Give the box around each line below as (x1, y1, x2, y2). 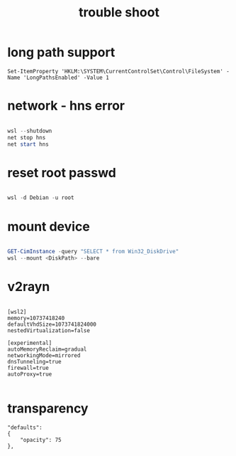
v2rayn (7, 279, 50, 295)
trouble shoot (79, 4, 159, 21)
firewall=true (7, 364, 50, 371)
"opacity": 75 (20, 436, 62, 443)
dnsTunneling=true (7, 358, 62, 365)
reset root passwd (7, 164, 117, 181)
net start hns (7, 140, 50, 148)
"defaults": (7, 424, 43, 431)
